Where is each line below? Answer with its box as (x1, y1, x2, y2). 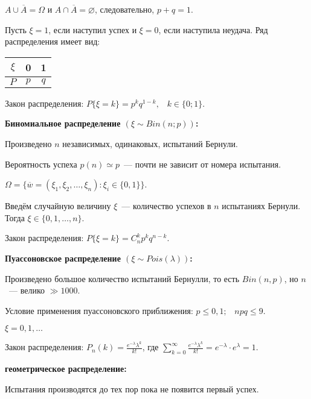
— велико (8, 284, 45, 297)
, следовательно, (94, 3, 155, 15)
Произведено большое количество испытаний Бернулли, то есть (5, 272, 240, 284)
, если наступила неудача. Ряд (158, 23, 268, 36)
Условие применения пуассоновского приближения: (5, 304, 193, 316)
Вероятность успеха (5, 157, 77, 170)
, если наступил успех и (48, 23, 137, 36)
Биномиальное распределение (5, 117, 121, 130)
